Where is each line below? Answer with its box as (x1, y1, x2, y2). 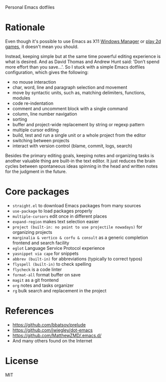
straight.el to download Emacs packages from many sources (12, 202, 141, 208)
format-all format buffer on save (12, 271, 81, 277)
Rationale (5, 22, 45, 33)
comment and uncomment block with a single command (12, 105, 128, 112)
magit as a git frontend (12, 277, 59, 283)
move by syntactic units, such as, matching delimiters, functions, (12, 90, 146, 96)
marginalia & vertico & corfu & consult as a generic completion (12, 234, 149, 240)
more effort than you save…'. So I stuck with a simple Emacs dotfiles (5, 64, 145, 70)
